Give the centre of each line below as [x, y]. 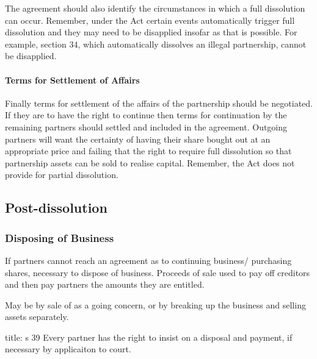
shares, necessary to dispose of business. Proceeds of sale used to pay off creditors [158, 272]
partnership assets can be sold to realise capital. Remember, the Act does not [150, 162]
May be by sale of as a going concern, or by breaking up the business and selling [155, 304]
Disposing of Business [60, 237]
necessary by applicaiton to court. [68, 349]
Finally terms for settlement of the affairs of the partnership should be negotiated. [159, 103]
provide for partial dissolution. [62, 175]
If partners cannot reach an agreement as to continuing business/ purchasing [148, 260]
